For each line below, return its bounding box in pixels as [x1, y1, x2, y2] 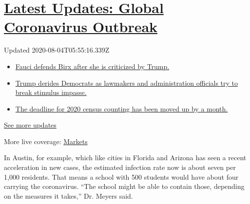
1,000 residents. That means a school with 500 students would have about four [4, 171, 239, 182]
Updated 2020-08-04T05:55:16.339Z [4, 45, 110, 55]
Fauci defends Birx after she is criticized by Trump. [15, 61, 170, 71]
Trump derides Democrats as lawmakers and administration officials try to [15, 77, 238, 88]
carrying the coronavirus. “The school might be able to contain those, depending [4, 181, 245, 191]
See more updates [4, 120, 57, 130]
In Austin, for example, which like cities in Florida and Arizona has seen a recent [4, 152, 247, 163]
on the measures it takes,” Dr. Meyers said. [4, 190, 133, 201]
